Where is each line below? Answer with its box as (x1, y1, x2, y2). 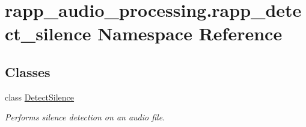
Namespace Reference (97, 21, 283, 46)
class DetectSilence (5, 90, 75, 103)
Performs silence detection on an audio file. (5, 111, 165, 123)
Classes (5, 62, 50, 81)
